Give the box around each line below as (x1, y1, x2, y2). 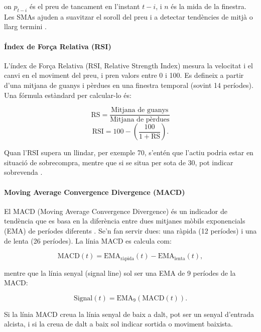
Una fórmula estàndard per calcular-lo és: (4, 89, 132, 100)
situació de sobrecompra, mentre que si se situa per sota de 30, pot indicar (4, 157, 233, 167)
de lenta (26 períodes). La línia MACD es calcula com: (4, 235, 172, 246)
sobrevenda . (4, 167, 43, 177)
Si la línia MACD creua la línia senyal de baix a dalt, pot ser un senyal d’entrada (4, 308, 254, 319)
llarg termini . (4, 21, 47, 32)
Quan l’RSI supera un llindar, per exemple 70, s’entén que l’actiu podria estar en (4, 147, 253, 158)
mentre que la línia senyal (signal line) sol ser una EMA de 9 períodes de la (4, 267, 236, 278)
